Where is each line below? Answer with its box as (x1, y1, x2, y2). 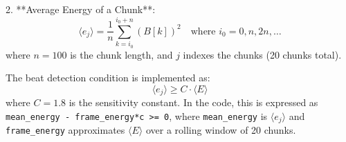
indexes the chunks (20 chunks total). (183, 47, 342, 61)
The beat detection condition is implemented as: (6, 70, 210, 85)
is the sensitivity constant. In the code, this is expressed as (69, 95, 318, 110)
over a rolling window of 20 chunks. (145, 123, 296, 137)
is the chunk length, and (70, 47, 173, 61)
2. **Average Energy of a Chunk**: (6, 2, 156, 16)
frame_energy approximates (6, 123, 125, 137)
